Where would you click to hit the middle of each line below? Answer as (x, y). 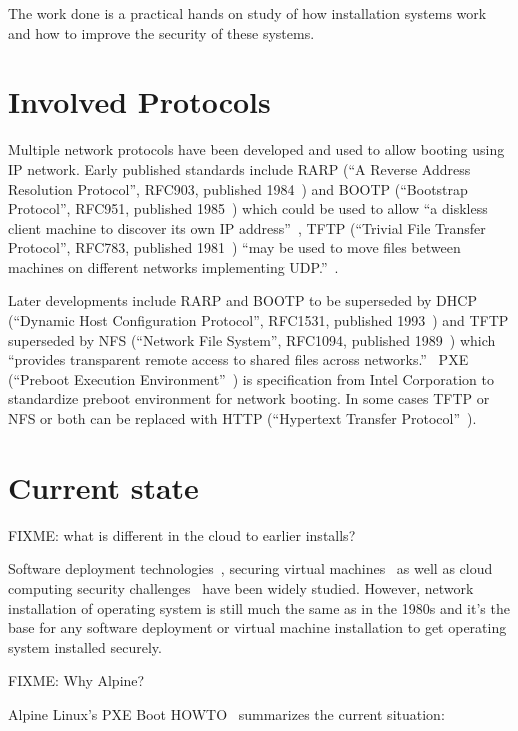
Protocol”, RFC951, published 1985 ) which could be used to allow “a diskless (248, 208)
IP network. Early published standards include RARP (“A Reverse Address (239, 168)
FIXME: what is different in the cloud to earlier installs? (182, 534)
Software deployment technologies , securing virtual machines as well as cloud (250, 568)
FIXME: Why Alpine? (76, 680)
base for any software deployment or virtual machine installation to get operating (257, 627)
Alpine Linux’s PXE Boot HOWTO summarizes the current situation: (226, 713)
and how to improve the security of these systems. (161, 32)
